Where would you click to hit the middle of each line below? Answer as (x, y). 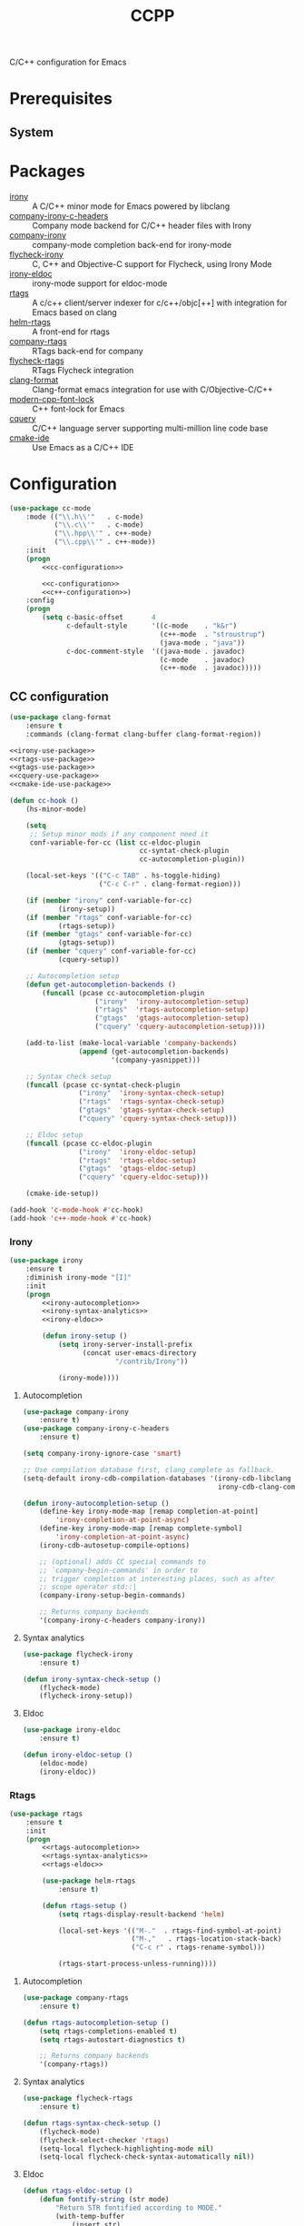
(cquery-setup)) (88, 960)
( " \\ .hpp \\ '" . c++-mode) (103, 534)
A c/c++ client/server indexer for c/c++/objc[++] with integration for (160, 302)
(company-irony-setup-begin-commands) (113, 1596)
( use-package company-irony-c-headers (96, 1429)
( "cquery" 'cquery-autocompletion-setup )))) (180, 1027)
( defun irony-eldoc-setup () (78, 1755)
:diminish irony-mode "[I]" (78, 1277)
